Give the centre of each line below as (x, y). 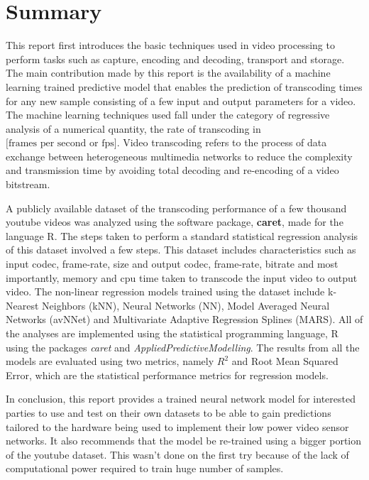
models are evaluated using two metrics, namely (110, 361)
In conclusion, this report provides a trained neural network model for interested (181, 399)
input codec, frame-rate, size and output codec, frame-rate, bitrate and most (172, 264)
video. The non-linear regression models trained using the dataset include (165, 291)
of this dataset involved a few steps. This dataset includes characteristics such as (181, 250)
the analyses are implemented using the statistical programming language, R (172, 333)
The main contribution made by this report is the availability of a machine (168, 73)
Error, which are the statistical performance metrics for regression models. (167, 375)
